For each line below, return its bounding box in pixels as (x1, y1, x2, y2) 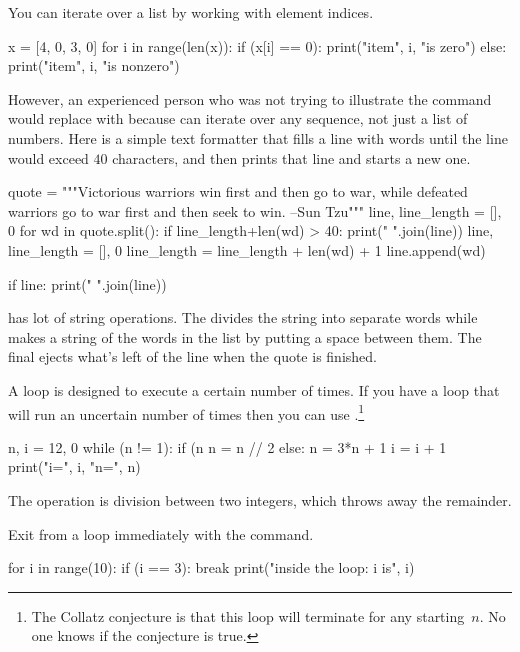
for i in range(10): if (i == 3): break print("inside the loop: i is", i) (8, 557, 415, 578)
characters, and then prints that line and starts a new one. (112, 147, 471, 168)
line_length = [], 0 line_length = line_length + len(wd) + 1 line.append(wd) (8, 239, 486, 260)
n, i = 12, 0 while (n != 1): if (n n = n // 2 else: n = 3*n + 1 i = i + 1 (8, 436, 447, 457)
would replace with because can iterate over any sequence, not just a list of (8, 108, 468, 129)
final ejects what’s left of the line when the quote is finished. (8, 346, 377, 367)
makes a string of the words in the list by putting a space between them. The (8, 326, 482, 347)
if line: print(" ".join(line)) (8, 273, 167, 294)
